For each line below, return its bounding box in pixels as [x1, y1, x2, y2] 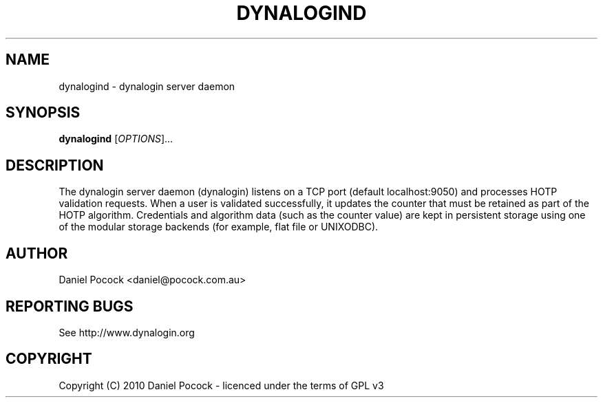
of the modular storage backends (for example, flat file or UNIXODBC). [59, 221, 379, 233]
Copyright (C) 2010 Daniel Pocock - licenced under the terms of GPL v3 [59, 379, 384, 391]
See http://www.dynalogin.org [59, 326, 195, 338]
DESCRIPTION [6, 156, 104, 174]
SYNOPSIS [6, 104, 81, 122]
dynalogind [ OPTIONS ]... [59, 133, 173, 145]
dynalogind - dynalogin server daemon [59, 80, 235, 92]
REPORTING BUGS [6, 297, 134, 315]
